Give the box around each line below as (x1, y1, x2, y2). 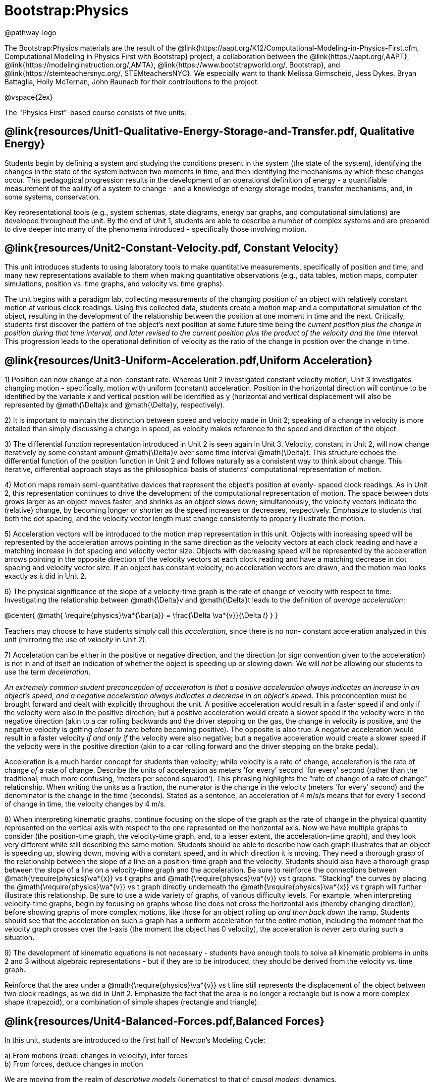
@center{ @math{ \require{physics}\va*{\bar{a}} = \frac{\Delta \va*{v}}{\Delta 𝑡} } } (4, 611, 278, 620)
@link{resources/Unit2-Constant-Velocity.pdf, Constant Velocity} (4, 242, 339, 255)
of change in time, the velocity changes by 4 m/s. (4, 800, 166, 809)
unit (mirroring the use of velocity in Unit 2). (4, 635, 147, 644)
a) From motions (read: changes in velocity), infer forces (4, 1051, 188, 1060)
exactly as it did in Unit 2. (4, 572, 87, 581)
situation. (4, 933, 35, 942)
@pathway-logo (4, 28, 56, 37)
